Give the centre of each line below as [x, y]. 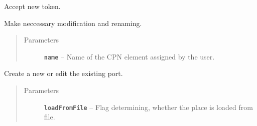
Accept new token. [32, 6]
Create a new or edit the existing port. [63, 73]
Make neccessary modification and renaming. [73, 23]
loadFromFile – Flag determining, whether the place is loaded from [148, 107]
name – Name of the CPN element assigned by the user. [129, 56]
